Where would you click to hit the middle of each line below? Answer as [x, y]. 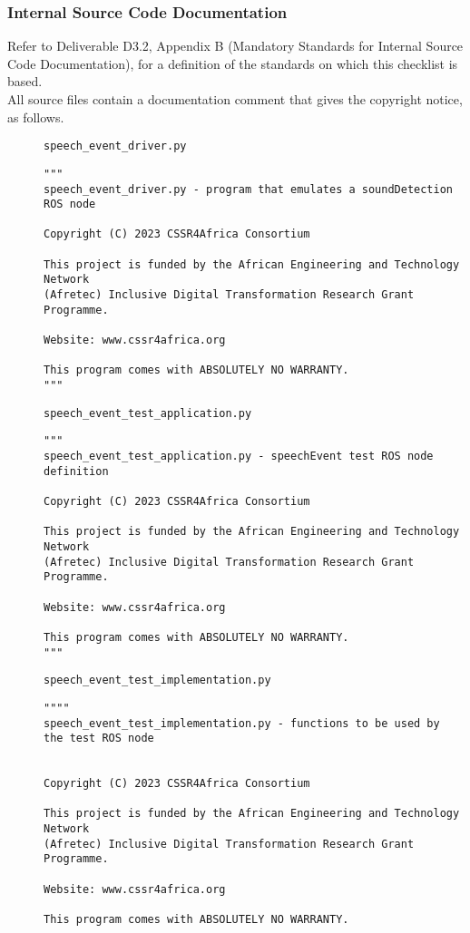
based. [25, 81]
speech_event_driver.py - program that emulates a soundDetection [249, 189]
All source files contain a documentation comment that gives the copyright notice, [235, 99]
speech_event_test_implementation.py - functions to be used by [242, 723]
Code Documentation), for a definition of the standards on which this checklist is [233, 63]
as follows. [36, 117]
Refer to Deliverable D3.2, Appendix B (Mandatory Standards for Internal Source [235, 46]
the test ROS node [99, 739]
